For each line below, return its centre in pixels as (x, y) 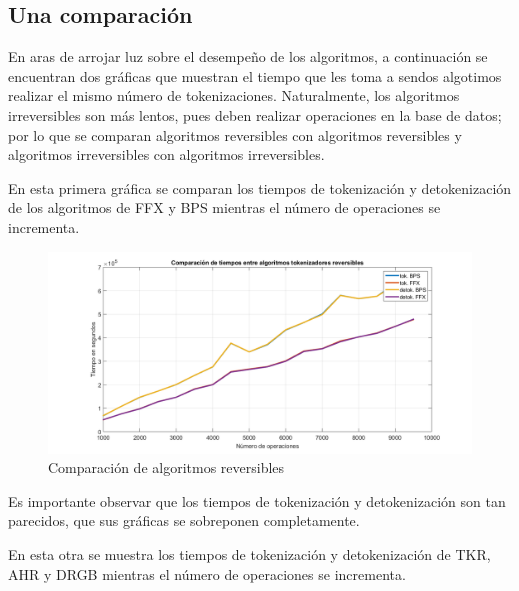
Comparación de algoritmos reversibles (166, 467)
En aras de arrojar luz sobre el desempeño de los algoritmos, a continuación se (248, 56)
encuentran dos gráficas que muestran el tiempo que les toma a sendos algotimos (255, 75)
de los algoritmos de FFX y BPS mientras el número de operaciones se (224, 207)
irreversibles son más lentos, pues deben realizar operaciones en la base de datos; (255, 114)
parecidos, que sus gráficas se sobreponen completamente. (184, 520)
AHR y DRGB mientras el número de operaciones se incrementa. (207, 573)
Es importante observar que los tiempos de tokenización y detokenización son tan (257, 500)
